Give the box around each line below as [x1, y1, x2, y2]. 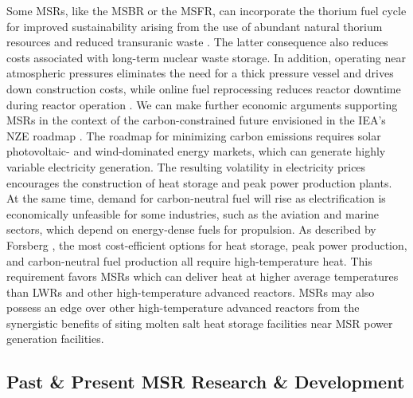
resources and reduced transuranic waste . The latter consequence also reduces [6, 33, 388, 50]
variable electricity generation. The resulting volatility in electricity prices [6, 158, 366, 175]
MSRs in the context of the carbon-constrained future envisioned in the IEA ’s [6, 112, 386, 128]
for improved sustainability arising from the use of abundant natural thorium [6, 18, 383, 34]
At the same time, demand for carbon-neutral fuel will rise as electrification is [6, 190, 386, 207]
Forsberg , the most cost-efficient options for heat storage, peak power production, [6, 236, 407, 253]
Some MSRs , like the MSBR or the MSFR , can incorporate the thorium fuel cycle [6, 2, 407, 18]
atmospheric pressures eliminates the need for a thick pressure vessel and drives [6, 65, 394, 81]
